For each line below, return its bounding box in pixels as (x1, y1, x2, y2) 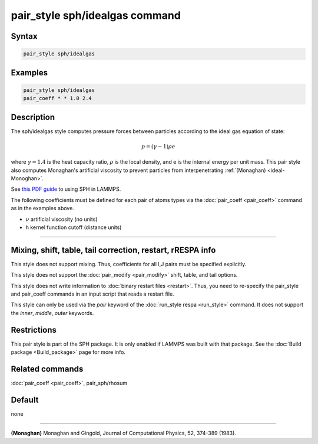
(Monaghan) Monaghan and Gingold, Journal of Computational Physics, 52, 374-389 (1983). (11, 430, 237, 437)
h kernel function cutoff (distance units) (25, 224, 122, 231)
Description (11, 112, 55, 122)
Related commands (11, 364, 84, 374)
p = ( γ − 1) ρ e (141, 143, 175, 150)
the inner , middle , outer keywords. (11, 309, 94, 316)
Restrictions (11, 324, 57, 335)
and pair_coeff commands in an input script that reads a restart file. (11, 290, 174, 297)
